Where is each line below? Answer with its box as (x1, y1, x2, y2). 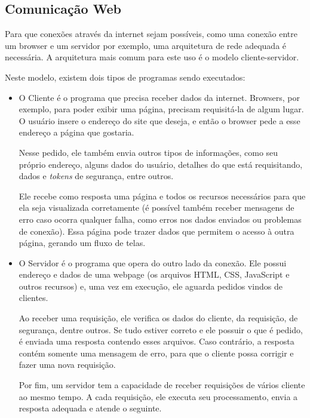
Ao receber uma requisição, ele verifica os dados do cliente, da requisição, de (19, 312, 298, 324)
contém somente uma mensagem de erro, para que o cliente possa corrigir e (19, 346, 294, 359)
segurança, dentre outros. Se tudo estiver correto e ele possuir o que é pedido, (19, 323, 303, 336)
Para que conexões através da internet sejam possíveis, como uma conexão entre (5, 27, 297, 40)
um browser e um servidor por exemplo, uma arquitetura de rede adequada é (5, 39, 287, 51)
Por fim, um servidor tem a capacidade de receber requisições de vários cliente (19, 379, 305, 391)
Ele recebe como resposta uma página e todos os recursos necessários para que (19, 189, 306, 202)
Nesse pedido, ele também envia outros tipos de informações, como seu (19, 146, 278, 158)
